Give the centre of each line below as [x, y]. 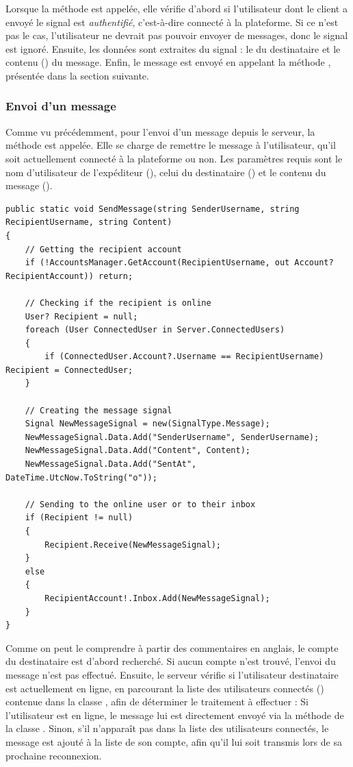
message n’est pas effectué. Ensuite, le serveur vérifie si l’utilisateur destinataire [172, 674]
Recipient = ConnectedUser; [69, 370]
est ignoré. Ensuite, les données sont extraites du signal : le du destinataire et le [173, 48]
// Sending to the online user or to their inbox [140, 504]
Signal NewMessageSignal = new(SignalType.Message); [147, 424]
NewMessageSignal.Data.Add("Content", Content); [138, 451]
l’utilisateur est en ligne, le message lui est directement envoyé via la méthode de [175, 715]
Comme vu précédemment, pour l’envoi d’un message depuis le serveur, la [160, 131]
